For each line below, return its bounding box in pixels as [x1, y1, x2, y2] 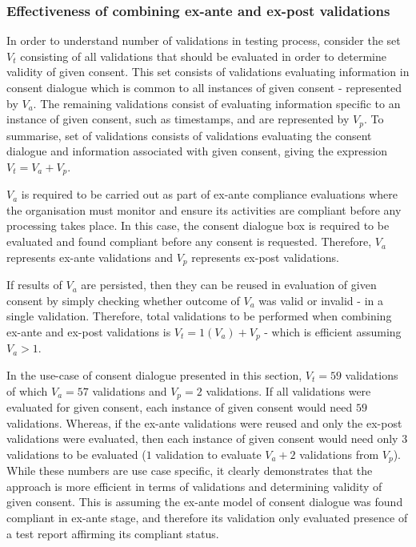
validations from [299, 445, 379, 462]
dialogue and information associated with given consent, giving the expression [6, 143, 388, 159]
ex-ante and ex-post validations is [6, 323, 171, 340]
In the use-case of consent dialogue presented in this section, [6, 366, 302, 383]
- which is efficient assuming [264, 323, 402, 340]
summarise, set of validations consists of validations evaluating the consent [6, 127, 372, 143]
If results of [6, 276, 62, 293]
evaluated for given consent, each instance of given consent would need [6, 398, 353, 415]
